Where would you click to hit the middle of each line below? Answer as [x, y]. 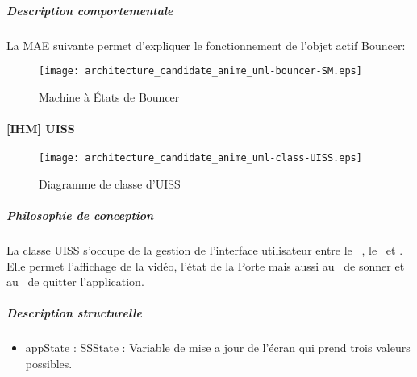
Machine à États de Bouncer [109, 96]
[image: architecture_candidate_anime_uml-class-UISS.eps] [200, 158]
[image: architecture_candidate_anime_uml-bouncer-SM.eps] [200, 71]
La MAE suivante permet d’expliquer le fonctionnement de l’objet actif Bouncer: [206, 45]
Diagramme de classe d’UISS [110, 183]
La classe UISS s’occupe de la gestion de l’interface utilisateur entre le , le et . [205, 250]
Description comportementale [90, 10]
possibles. [49, 363]
